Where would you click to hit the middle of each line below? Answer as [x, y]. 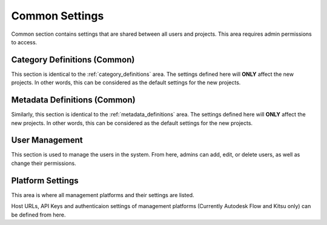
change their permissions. [44, 163]
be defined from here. [38, 215]
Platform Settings [45, 180]
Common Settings [58, 16]
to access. [24, 42]
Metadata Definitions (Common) [73, 100]
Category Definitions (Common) [73, 60]
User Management [47, 140]
